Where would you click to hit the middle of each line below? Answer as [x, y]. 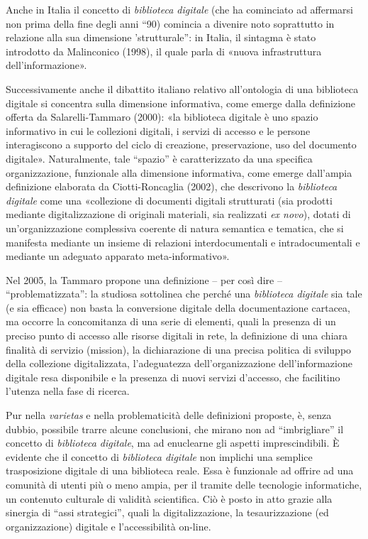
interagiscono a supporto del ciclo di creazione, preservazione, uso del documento [181, 145]
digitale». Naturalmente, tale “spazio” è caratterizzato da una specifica [159, 158]
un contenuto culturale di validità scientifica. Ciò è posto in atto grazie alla [169, 498]
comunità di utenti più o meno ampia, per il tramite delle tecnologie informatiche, [184, 484]
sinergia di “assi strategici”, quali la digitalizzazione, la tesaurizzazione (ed [167, 512]
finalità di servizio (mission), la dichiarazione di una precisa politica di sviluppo [179, 349]
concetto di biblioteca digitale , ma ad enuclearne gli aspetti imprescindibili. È [173, 443]
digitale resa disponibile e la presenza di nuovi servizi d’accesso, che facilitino [173, 377]
